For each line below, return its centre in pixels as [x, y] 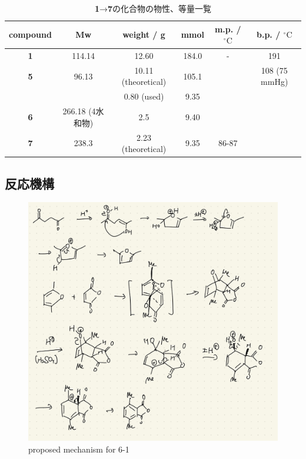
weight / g [144, 34]
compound [30, 34]
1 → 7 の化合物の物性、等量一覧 [153, 8]
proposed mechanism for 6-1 [79, 449]
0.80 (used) [144, 96]
